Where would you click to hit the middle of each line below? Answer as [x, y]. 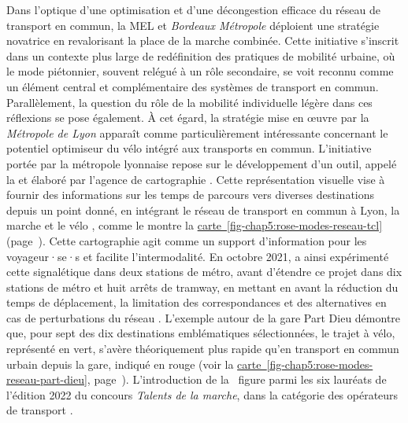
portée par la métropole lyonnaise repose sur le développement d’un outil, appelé [202, 163]
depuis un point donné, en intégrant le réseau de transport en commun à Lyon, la [203, 210]
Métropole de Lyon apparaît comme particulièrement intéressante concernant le [197, 132]
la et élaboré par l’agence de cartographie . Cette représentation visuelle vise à [196, 179]
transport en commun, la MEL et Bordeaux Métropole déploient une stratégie [193, 25]
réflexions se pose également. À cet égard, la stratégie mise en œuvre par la [188, 118]
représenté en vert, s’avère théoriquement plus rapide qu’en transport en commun [203, 349]
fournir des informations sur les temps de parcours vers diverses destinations [191, 195]
